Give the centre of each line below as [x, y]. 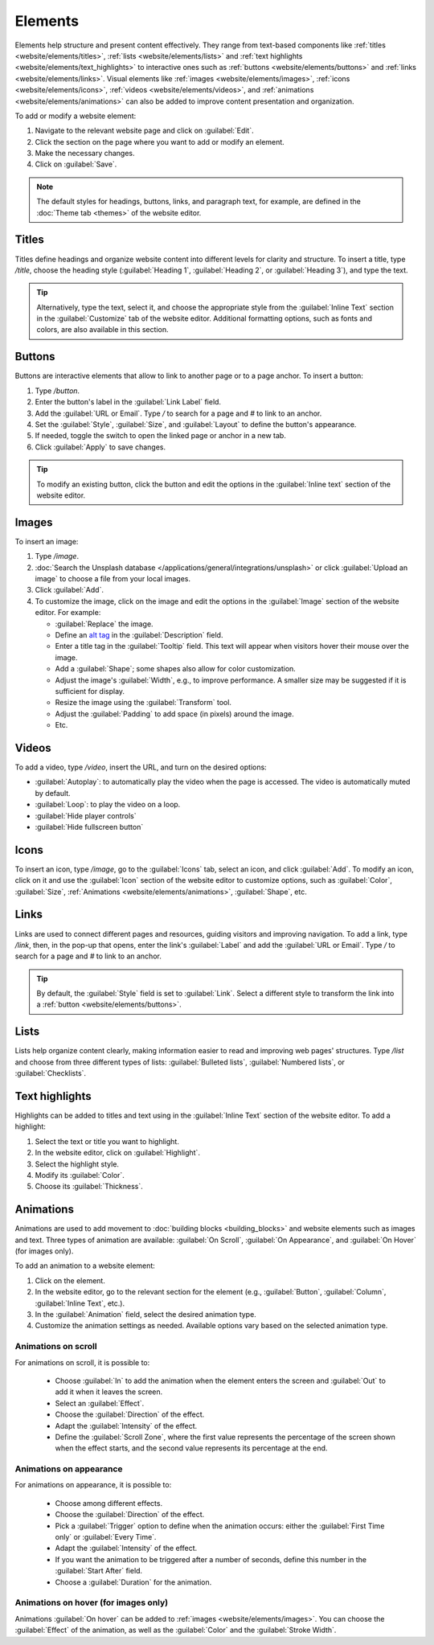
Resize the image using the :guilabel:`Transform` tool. [143, 703]
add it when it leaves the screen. [109, 1392]
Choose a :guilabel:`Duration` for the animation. [133, 1582]
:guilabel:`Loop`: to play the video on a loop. [108, 805]
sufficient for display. [90, 691]
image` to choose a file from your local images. [113, 578]
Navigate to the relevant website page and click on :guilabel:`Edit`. [145, 131]
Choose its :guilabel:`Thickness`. [89, 1187]
